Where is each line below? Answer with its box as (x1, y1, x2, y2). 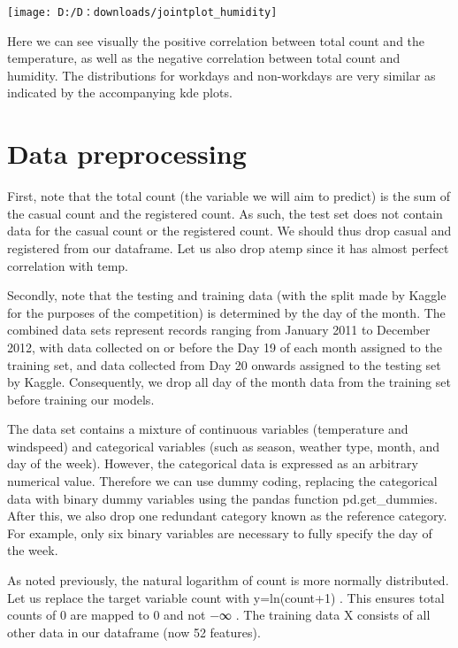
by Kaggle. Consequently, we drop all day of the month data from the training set (7, 373, 451, 391)
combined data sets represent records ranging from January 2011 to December (7, 320, 431, 339)
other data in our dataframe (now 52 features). (7, 622, 261, 641)
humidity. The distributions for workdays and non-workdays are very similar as (7, 66, 436, 84)
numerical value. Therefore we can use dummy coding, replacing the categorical (7, 472, 438, 490)
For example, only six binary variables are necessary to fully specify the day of (7, 523, 432, 542)
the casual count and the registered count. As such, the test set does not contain (7, 204, 443, 222)
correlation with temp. (7, 256, 128, 274)
